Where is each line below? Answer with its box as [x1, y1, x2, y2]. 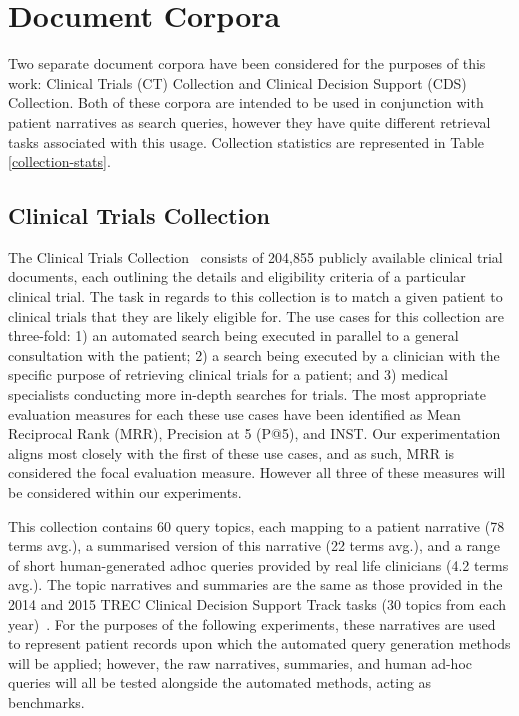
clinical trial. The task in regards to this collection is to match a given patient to [8, 286, 503, 307]
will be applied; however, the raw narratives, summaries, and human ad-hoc [8, 652, 472, 673]
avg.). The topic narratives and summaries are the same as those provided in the [8, 574, 503, 595]
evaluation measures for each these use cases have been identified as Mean [8, 403, 461, 424]
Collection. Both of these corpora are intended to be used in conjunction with [8, 92, 484, 113]
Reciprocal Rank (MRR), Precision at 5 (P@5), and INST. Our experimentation [8, 423, 501, 444]
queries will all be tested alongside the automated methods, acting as [8, 672, 432, 693]
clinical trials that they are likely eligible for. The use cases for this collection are [8, 305, 504, 326]
